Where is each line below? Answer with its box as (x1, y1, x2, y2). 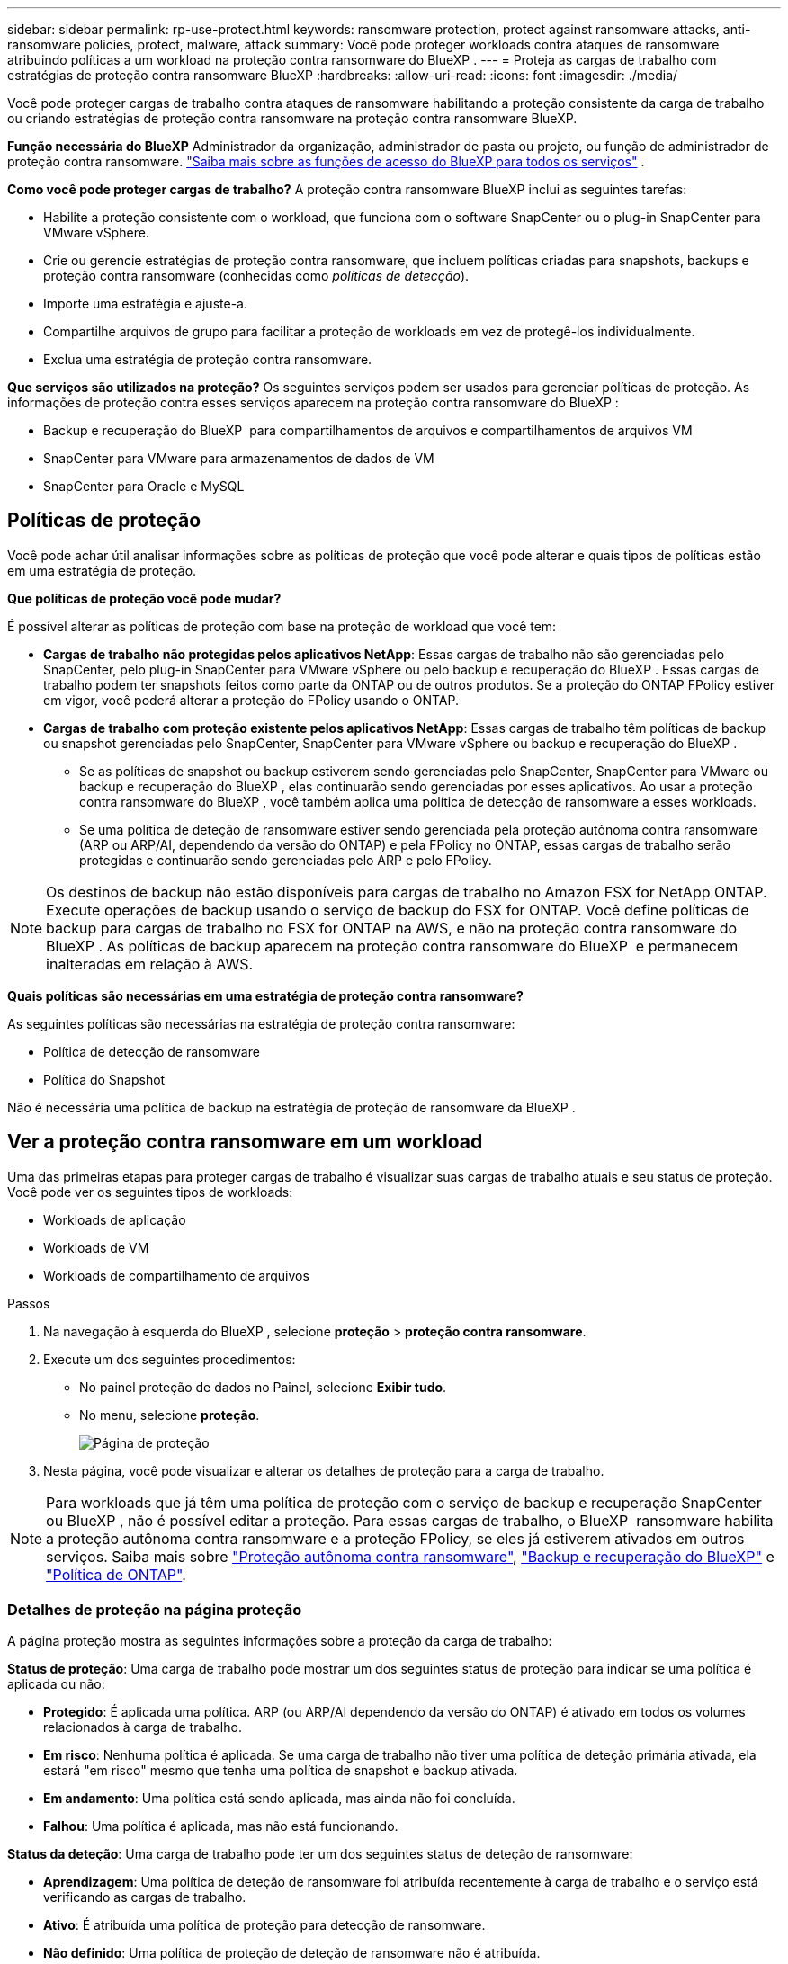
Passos (7, 1295, 50, 1311)
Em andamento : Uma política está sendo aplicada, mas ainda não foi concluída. (43, 1790, 515, 1807)
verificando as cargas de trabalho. (43, 1889, 246, 1906)
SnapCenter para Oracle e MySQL (43, 478, 245, 494)
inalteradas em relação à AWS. (46, 954, 254, 973)
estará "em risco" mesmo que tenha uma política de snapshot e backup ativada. (43, 1763, 518, 1779)
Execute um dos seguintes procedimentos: (43, 1351, 296, 1367)
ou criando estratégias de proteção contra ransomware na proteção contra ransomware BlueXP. (7, 111, 578, 126)
